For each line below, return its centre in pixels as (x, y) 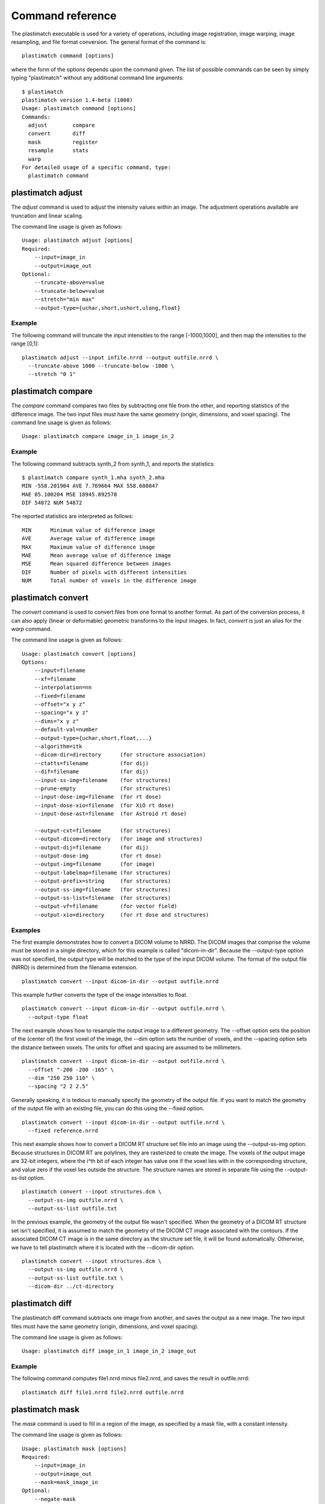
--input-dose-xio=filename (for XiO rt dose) (104, 805)
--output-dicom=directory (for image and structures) (118, 839)
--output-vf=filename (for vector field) (106, 906)
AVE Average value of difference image (89, 539)
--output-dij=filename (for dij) (91, 847)
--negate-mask (55, 1499)
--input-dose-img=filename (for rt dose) (98, 797)
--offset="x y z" (60, 704)
